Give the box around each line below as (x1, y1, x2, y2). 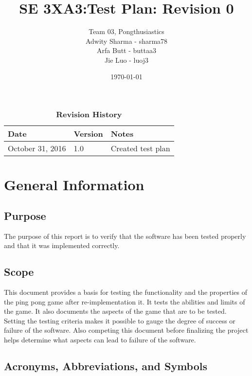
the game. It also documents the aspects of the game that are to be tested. (4, 306, 227, 316)
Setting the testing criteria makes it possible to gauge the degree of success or (4, 315, 235, 325)
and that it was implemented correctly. (4, 240, 120, 251)
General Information (4, 175, 144, 195)
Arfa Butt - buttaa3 (97, 45, 156, 55)
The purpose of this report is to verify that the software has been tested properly (4, 231, 246, 241)
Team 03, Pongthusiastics (89, 26, 164, 36)
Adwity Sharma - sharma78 (85, 36, 168, 46)
